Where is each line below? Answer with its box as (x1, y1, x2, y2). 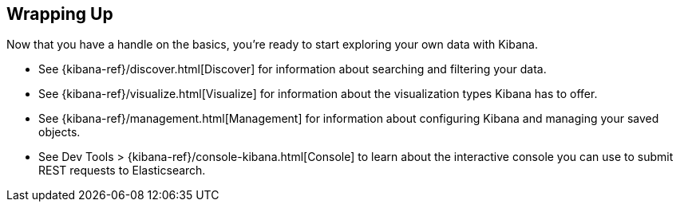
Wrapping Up (6, 4, 113, 24)
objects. (38, 125, 81, 139)
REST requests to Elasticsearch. (38, 163, 206, 178)
